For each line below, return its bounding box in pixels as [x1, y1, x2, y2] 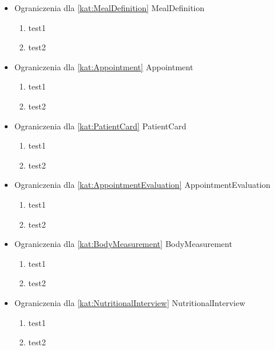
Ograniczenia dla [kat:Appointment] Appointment [14, 60, 194, 73]
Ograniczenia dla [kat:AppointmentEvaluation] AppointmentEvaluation [14, 179, 271, 191]
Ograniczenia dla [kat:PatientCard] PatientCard [14, 119, 187, 132]
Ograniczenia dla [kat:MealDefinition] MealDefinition [14, 2, 205, 13]
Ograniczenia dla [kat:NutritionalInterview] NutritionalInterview [14, 296, 246, 308]
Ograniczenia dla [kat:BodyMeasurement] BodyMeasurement [14, 238, 232, 250]
